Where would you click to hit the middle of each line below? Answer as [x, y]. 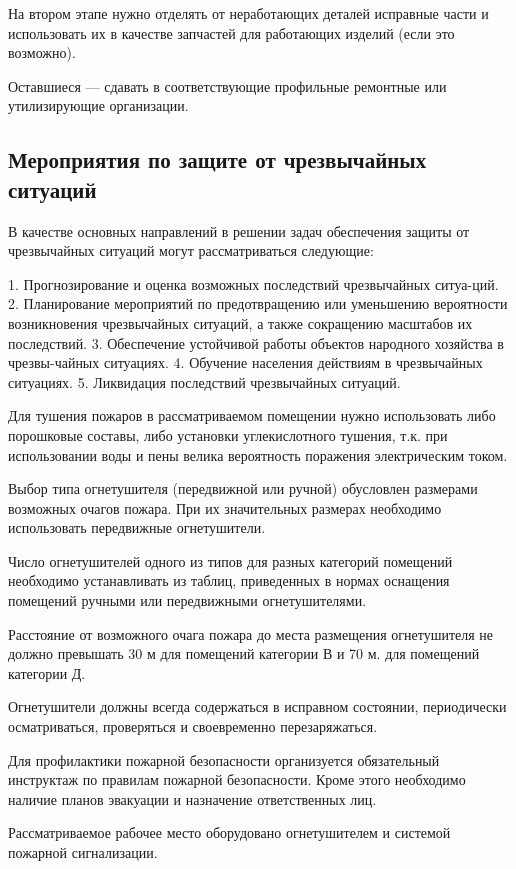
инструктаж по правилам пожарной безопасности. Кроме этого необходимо [237, 779]
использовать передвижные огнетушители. [137, 527]
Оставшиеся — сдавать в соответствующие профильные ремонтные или [227, 85]
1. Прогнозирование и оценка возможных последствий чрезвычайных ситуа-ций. [253, 283]
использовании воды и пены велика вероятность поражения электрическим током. [258, 454]
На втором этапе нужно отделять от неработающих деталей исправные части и [248, 13]
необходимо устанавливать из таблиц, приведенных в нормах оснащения [229, 580]
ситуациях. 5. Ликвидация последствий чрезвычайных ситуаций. [204, 381]
